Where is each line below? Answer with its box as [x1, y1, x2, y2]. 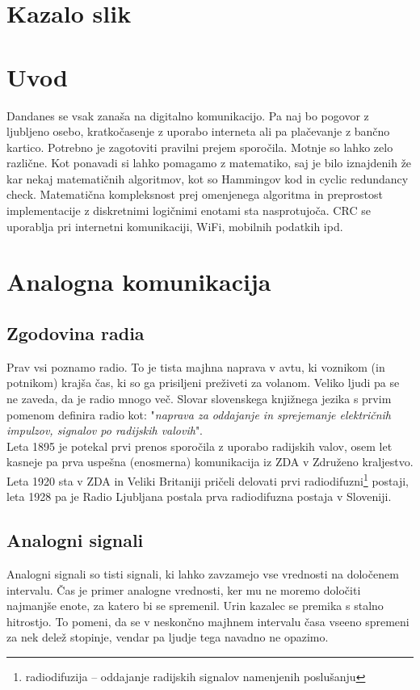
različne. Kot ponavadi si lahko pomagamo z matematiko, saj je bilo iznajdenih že [6, 154, 412, 171]
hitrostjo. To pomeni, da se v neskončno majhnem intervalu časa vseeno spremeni [6, 612, 409, 629]
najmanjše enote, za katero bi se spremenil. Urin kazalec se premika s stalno [6, 597, 384, 614]
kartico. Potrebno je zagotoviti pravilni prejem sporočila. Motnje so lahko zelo [6, 138, 393, 155]
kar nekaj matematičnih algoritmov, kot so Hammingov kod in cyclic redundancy [6, 170, 409, 187]
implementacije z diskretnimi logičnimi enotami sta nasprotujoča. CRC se [6, 202, 371, 219]
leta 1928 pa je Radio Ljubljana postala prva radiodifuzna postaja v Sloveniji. [6, 488, 392, 505]
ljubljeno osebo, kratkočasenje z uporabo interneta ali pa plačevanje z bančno [6, 123, 390, 140]
